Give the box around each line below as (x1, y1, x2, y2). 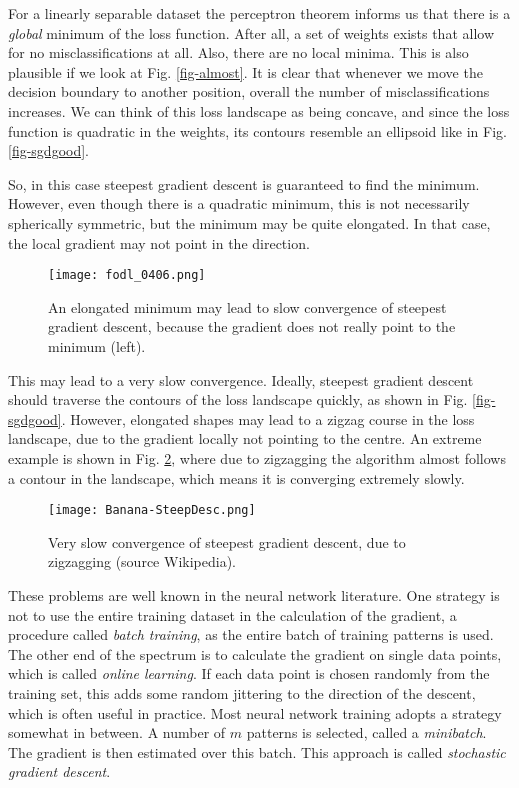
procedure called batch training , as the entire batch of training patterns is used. (8, 624, 494, 645)
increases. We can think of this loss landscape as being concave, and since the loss (8, 100, 510, 121)
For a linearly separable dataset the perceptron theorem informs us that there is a (8, 3, 511, 23)
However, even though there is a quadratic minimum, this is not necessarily (8, 193, 470, 214)
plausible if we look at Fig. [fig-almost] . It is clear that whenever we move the (8, 61, 483, 82)
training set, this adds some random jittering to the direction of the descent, (8, 682, 476, 703)
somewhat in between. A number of (8, 722, 226, 743)
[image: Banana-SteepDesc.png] (48, 503, 256, 518)
